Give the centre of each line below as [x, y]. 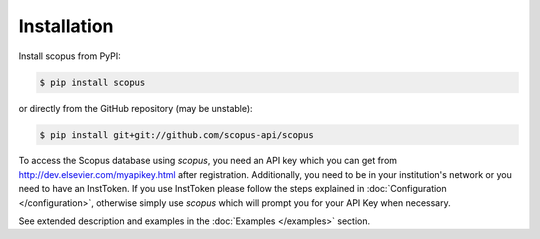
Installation [66, 26]
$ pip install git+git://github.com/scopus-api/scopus [176, 134]
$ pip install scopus [92, 82]
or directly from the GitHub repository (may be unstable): [136, 108]
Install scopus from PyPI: [70, 56]
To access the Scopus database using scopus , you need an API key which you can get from [208, 161]
